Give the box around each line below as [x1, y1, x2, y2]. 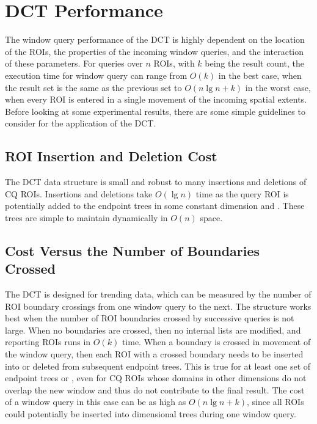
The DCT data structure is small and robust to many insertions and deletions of [5, 175, 307, 188]
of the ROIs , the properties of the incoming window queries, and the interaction [5, 45, 304, 57]
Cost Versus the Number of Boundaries [5, 241, 260, 260]
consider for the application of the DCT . [5, 117, 156, 130]
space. [200, 211, 223, 224]
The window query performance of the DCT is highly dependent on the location [5, 33, 305, 46]
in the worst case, [245, 81, 311, 93]
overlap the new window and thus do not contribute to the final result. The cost [5, 383, 305, 396]
